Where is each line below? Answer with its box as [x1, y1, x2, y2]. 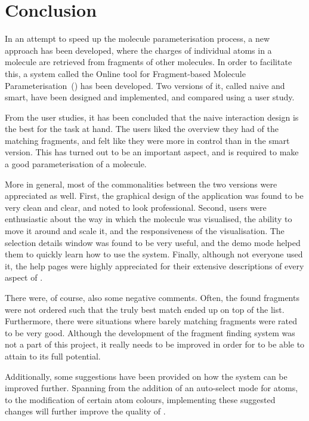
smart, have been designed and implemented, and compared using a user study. [5, 91, 295, 103]
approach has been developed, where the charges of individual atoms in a [5, 44, 272, 56]
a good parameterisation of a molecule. [5, 158, 147, 170]
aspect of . [5, 271, 43, 284]
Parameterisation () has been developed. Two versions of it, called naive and [5, 79, 285, 91]
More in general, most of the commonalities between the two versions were [5, 177, 277, 190]
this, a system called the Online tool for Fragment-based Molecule [5, 67, 246, 79]
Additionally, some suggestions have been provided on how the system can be [5, 370, 288, 382]
